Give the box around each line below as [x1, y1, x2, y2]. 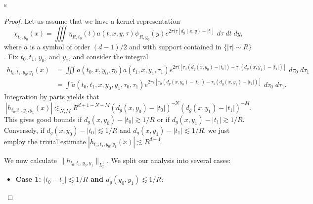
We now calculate [4, 155, 57, 165]
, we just [204, 124, 230, 135]
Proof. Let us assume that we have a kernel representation [4, 15, 180, 26]
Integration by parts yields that [4, 91, 99, 101]
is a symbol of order [30, 41, 90, 52]
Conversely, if [4, 124, 45, 135]
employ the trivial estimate [4, 136, 86, 146]
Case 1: [15, 174, 41, 184]
